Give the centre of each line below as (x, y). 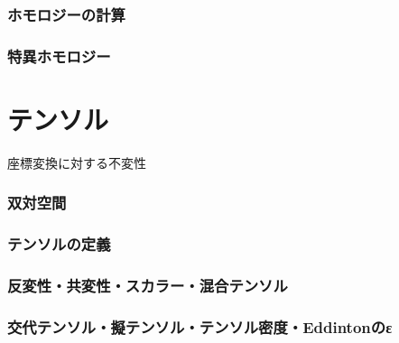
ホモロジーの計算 (66, 14)
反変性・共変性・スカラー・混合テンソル (148, 286)
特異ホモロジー (59, 56)
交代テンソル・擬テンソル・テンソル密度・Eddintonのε (200, 326)
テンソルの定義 (59, 244)
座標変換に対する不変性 (77, 162)
